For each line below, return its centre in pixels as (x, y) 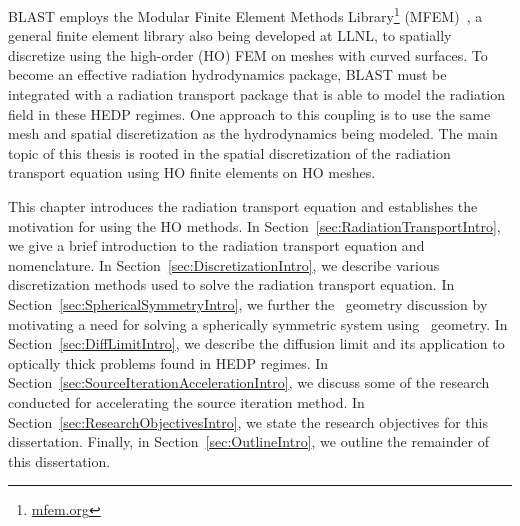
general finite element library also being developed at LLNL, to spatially (230, 35)
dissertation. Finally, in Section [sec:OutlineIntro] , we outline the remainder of (248, 441)
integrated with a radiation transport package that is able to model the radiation (256, 94)
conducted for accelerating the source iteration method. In (186, 401)
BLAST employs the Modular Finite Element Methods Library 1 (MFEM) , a (245, 14)
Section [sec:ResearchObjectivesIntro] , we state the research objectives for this (248, 421)
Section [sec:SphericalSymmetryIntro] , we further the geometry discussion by (248, 303)
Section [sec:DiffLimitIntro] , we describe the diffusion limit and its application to (256, 343)
